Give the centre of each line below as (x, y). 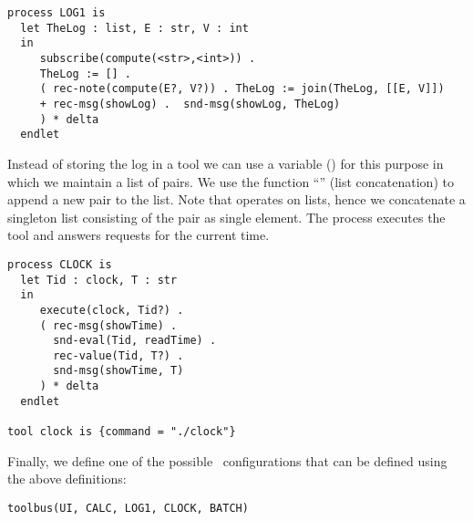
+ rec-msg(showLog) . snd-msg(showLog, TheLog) (190, 104)
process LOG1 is (57, 13)
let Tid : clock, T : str (99, 280)
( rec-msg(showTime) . (108, 325)
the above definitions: (67, 479)
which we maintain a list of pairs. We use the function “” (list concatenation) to (231, 181)
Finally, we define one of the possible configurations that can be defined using (227, 460)
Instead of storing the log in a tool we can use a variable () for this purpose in (226, 163)
